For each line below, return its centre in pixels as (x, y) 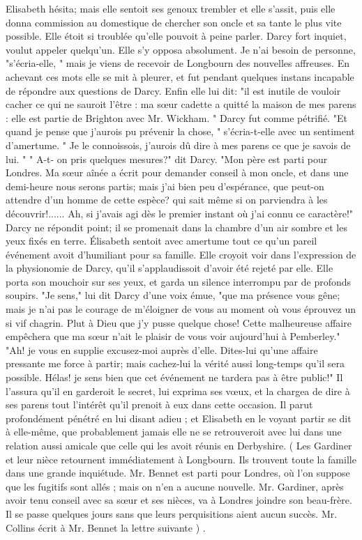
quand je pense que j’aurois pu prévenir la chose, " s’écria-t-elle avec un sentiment (180, 131)
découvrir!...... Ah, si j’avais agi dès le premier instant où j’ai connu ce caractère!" (180, 213)
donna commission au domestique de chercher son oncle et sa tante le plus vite (174, 22)
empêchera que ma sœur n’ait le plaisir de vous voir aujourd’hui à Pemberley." (173, 336)
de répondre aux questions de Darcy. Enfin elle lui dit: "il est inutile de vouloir (173, 90)
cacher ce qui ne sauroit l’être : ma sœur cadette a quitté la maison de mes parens (181, 104)
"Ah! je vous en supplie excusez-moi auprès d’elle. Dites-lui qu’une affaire (162, 349)
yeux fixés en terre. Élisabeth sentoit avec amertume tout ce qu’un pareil (161, 241)
